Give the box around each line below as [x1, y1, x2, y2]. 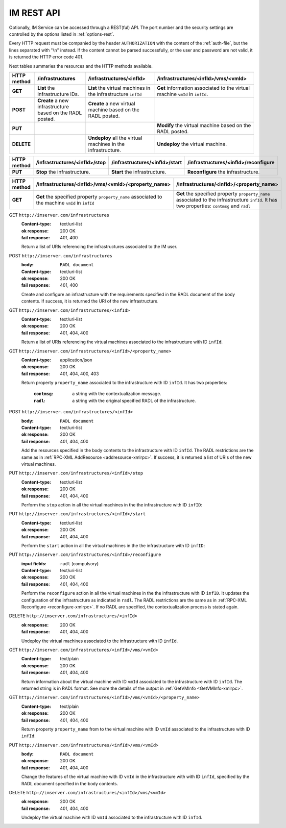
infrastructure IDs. [37, 91, 79, 98]
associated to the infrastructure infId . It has [176, 196, 278, 203]
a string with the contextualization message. [72, 391, 162, 397]
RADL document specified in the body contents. [21, 780, 119, 786]
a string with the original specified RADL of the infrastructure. [72, 398, 196, 403]
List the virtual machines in [88, 84, 151, 91]
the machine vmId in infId [36, 199, 95, 206]
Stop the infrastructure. [36, 168, 91, 175]
